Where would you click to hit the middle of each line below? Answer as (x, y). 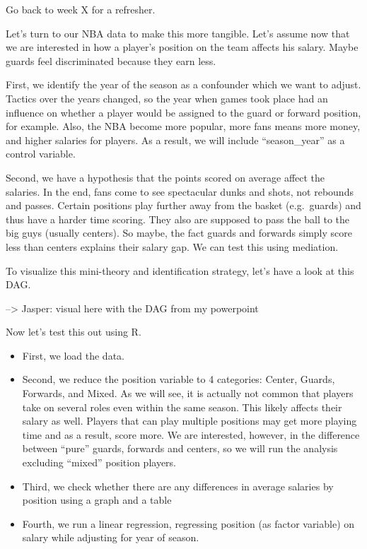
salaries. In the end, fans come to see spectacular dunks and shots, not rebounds (180, 191)
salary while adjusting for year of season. (111, 537)
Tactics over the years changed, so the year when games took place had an (167, 98)
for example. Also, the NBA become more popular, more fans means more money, (183, 126)
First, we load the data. (73, 355)
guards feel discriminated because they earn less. (111, 60)
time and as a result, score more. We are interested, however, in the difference (191, 434)
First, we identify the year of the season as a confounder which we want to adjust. (183, 84)
